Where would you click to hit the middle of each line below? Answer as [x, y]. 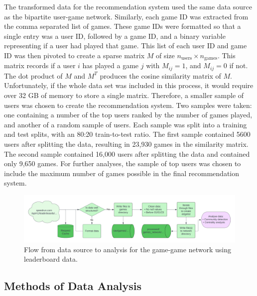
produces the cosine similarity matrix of [160, 75]
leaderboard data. [51, 259]
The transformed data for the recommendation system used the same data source [128, 6]
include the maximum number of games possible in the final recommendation [122, 173]
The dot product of [33, 75]
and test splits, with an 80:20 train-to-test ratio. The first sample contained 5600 [127, 134]
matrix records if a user [40, 65]
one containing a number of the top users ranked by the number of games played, [128, 115]
